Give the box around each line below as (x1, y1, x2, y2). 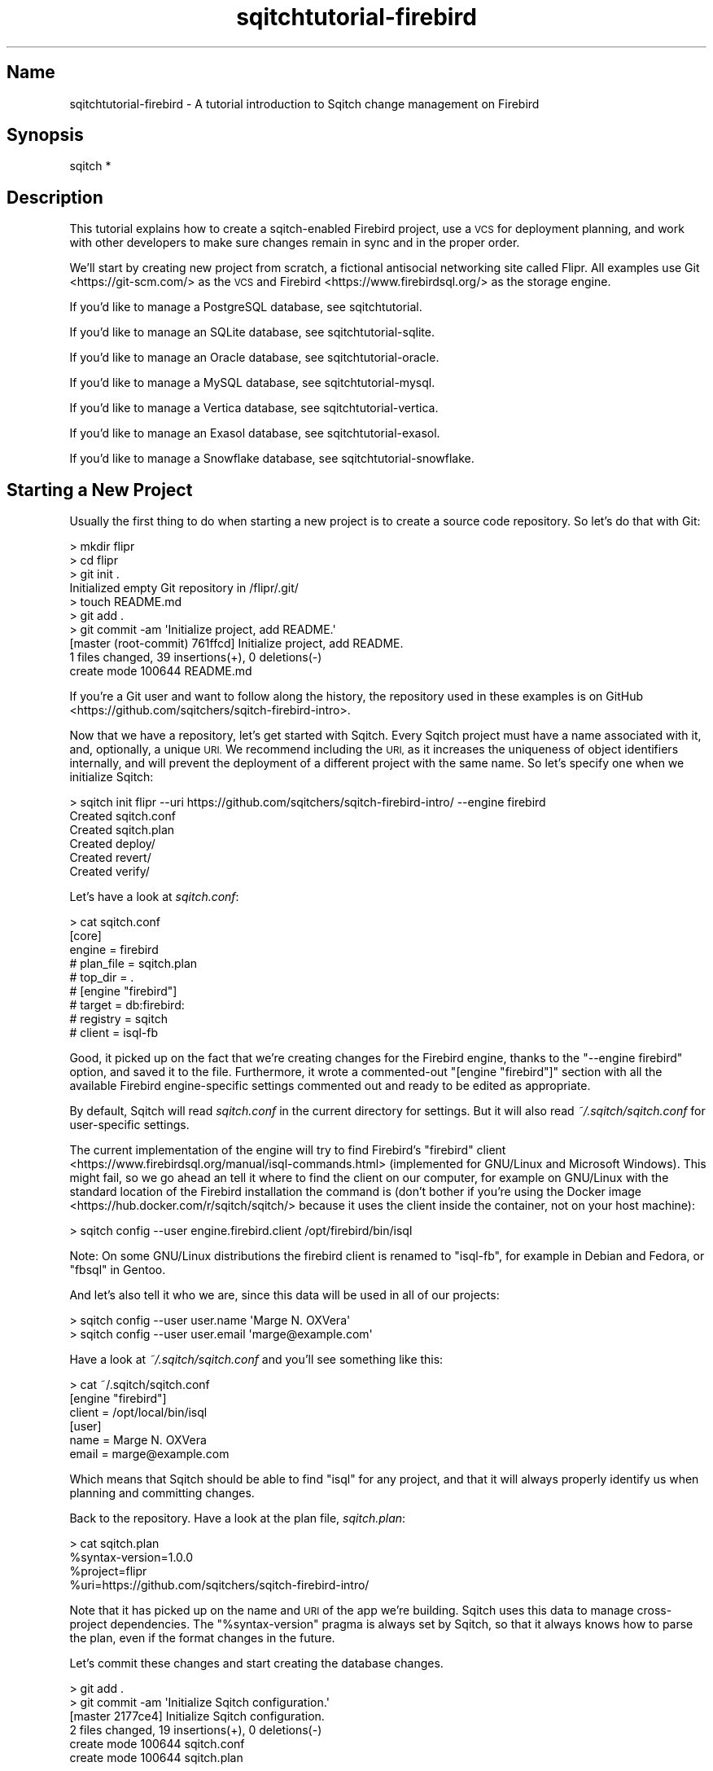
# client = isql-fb (69, 1026, 159, 1040)
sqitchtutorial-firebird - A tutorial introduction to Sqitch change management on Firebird (69, 96, 540, 111)
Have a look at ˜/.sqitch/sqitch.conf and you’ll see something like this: (69, 1352, 444, 1367)
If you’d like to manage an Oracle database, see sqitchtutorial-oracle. (69, 350, 440, 365)
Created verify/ (69, 864, 150, 879)
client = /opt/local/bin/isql (69, 1405, 208, 1420)
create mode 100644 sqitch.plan (69, 1751, 243, 1765)
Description (7, 187, 103, 208)
